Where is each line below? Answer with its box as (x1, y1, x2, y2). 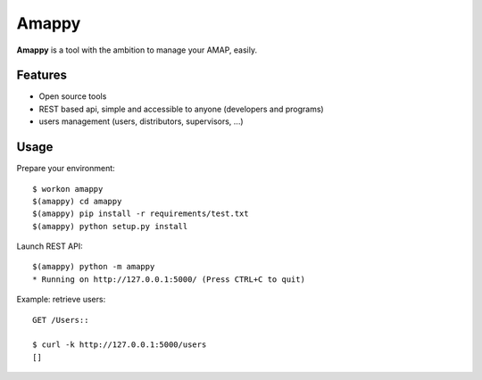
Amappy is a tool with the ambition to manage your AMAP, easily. (16, 45, 258, 55)
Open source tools (38, 91, 107, 102)
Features (16, 68, 67, 83)
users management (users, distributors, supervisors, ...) (38, 116, 245, 127)
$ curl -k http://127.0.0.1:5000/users (32, 340, 207, 350)
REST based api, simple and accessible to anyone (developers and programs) (38, 103, 325, 114)
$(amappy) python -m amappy (32, 261, 155, 272)
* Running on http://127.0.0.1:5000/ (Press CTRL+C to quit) (32, 274, 305, 285)
